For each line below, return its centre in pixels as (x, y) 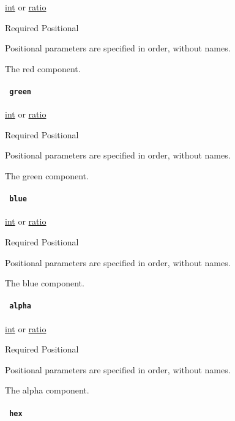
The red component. (43, 68)
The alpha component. (47, 390)
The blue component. (45, 283)
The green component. (47, 176)
